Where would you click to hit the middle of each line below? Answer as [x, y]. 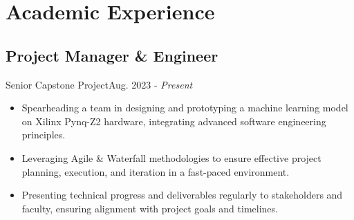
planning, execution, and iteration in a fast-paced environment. [156, 171]
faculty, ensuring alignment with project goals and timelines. [150, 208]
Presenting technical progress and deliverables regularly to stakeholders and [182, 195]
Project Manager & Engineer [112, 55]
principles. [44, 135]
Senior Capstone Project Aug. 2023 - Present [99, 84]
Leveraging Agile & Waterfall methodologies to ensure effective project [171, 157]
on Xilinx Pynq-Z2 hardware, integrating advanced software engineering [174, 121]
